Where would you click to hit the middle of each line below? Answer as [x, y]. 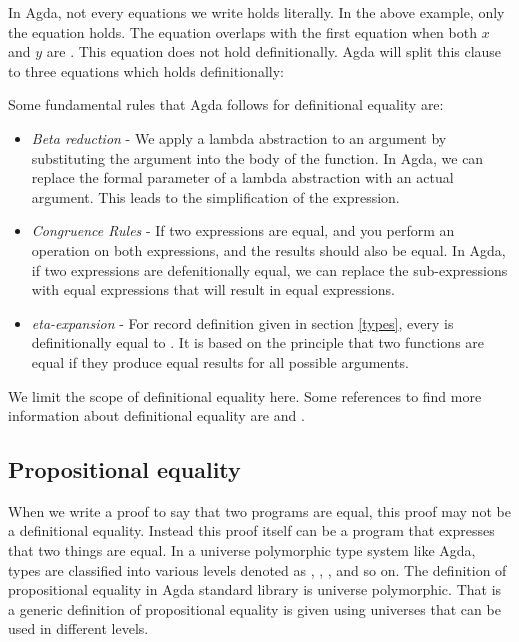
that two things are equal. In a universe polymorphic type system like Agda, [242, 550]
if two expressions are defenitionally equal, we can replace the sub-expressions [269, 269]
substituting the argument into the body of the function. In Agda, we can [257, 157]
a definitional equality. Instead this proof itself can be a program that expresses [251, 530]
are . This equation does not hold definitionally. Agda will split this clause [274, 51]
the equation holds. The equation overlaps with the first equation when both [242, 31]
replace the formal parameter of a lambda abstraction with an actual [242, 177]
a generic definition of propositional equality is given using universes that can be [254, 608]
